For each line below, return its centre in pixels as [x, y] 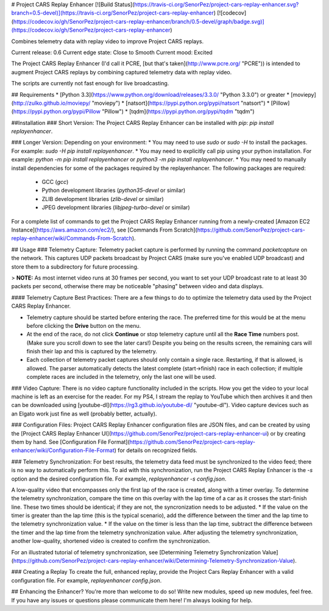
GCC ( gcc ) [55, 182]
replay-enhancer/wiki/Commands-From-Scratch [72, 238]
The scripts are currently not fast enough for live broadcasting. [90, 83]
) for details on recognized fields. [156, 450]
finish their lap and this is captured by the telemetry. [92, 351]
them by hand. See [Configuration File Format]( [71, 442]
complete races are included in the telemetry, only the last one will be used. [121, 377]
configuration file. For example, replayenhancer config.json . [87, 580]
